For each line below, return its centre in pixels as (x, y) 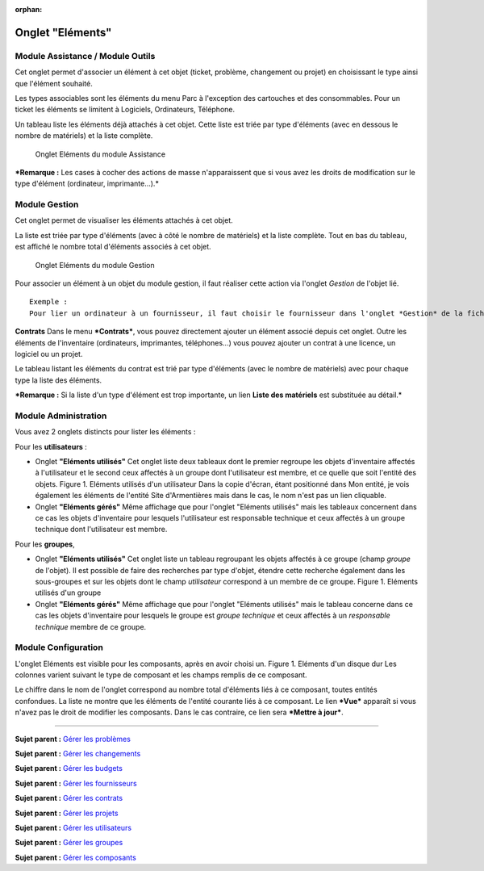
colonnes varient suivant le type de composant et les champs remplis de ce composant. (161, 675)
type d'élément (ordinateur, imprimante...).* (87, 184)
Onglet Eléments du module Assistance (100, 154)
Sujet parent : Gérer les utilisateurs (73, 827)
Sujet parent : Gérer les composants (75, 857)
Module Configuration (59, 647)
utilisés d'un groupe (68, 593)
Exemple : (48, 302)
